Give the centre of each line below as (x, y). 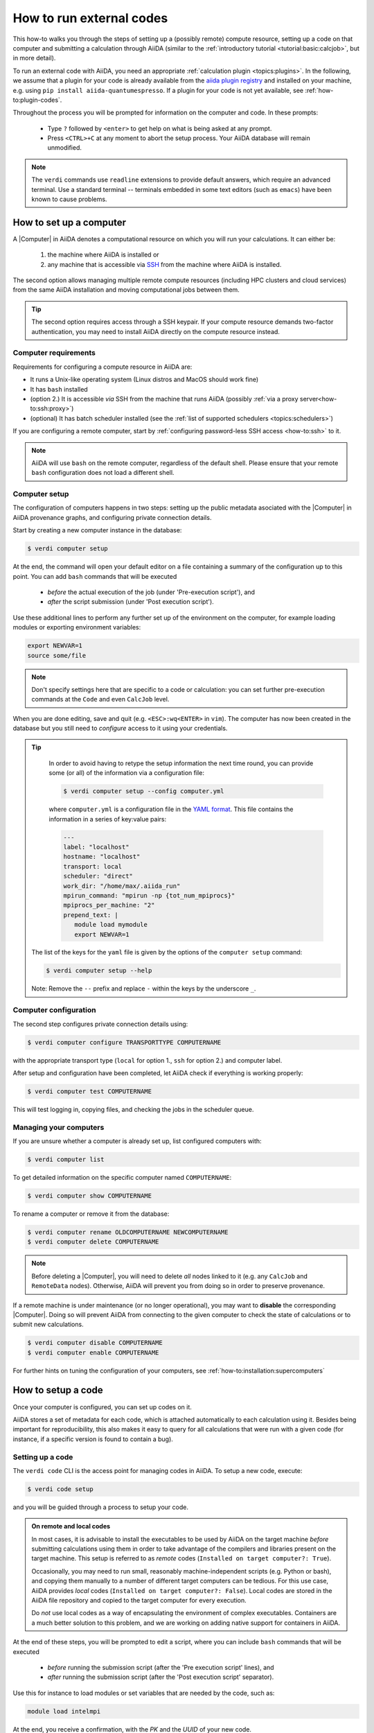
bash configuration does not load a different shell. (103, 473)
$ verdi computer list (66, 1160)
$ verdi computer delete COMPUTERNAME (93, 1242)
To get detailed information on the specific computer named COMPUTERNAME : (122, 1178)
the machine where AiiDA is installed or (103, 255)
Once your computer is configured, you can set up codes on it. (102, 1407)
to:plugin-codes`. (37, 100)
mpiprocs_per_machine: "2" (109, 905)
